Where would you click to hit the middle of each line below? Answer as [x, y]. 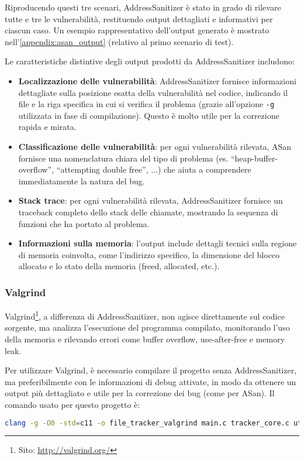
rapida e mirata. [47, 127]
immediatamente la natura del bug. [82, 181]
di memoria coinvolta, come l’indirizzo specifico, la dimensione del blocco [149, 254]
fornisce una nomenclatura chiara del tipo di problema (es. [123, 158]
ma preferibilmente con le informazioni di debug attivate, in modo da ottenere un [151, 381]
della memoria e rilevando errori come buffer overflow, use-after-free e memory [145, 339]
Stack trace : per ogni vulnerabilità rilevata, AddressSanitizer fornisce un [151, 200]
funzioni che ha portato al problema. [84, 223]
